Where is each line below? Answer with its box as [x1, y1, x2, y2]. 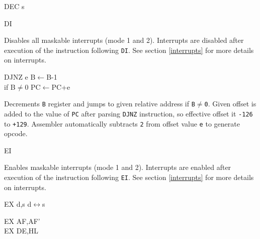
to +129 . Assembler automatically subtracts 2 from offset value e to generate [4, 118, 240, 129]
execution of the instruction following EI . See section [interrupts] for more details [4, 171, 254, 182]
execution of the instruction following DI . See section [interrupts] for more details [4, 44, 254, 55]
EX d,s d [4, 199, 32, 209]
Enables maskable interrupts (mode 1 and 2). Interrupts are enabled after [4, 162, 231, 172]
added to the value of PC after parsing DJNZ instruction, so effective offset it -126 [4, 108, 253, 118]
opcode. [4, 128, 28, 139]
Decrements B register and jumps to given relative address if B [4, 98, 195, 109]
